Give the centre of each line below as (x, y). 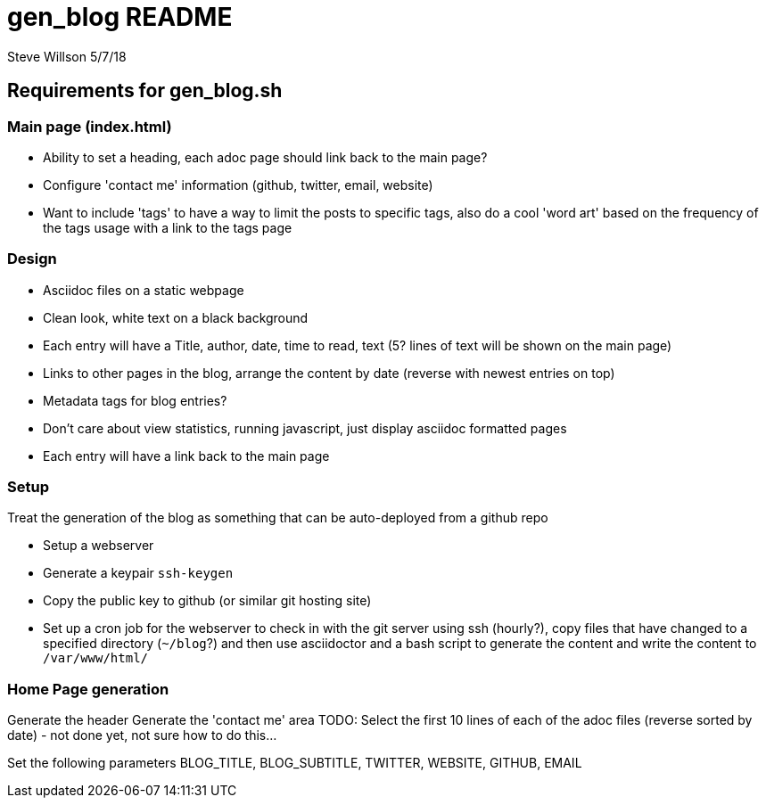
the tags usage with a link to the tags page (168, 227)
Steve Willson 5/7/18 (67, 56)
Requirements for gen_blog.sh (145, 91)
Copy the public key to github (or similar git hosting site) (207, 601)
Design (32, 259)
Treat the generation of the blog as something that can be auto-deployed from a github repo (278, 518)
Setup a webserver (99, 546)
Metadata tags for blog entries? (135, 400)
